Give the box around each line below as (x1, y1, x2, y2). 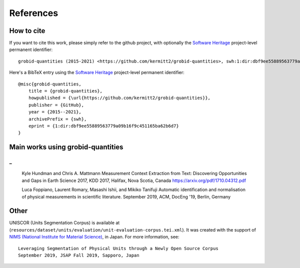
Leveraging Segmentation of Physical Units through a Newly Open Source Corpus (18, 245, 218, 251)
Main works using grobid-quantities (9, 143, 123, 151)
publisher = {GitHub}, (28, 102, 84, 107)
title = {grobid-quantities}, (28, 88, 102, 94)
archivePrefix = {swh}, (28, 116, 87, 122)
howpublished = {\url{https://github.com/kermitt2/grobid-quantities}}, (28, 95, 211, 101)
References (9, 7, 58, 18)
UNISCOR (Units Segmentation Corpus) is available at (9, 220, 120, 226)
